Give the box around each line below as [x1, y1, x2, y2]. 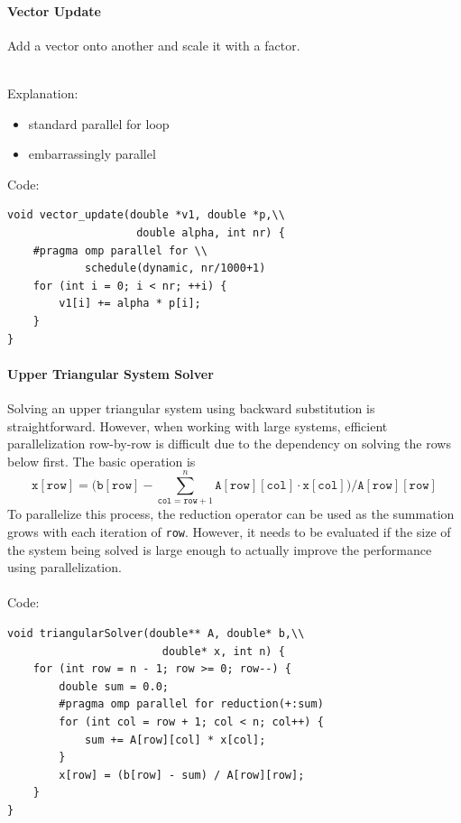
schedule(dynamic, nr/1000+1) [84, 262, 266, 275]
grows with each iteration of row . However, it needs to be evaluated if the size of [7, 522, 451, 541]
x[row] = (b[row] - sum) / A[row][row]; [59, 768, 305, 781]
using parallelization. [7, 558, 122, 577]
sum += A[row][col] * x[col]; [84, 733, 266, 746]
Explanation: [7, 83, 78, 102]
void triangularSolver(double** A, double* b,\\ [7, 627, 305, 641]
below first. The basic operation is [7, 451, 196, 470]
